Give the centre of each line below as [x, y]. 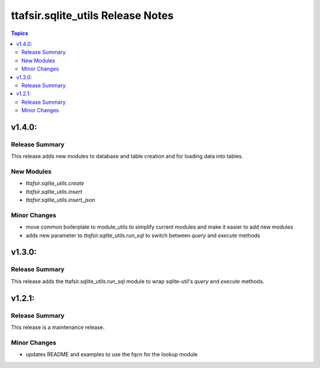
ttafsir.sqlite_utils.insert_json [60, 200]
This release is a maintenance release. [58, 327]
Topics [20, 33]
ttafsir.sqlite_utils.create [55, 183]
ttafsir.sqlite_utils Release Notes [92, 15]
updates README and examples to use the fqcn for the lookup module [112, 354]
